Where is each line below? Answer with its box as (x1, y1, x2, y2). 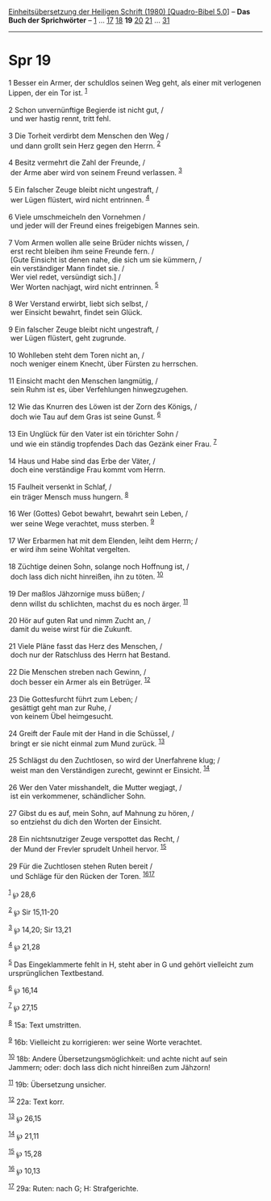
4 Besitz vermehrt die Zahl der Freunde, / (8, 157, 145, 168)
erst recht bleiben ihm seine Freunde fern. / (10, 246, 155, 256)
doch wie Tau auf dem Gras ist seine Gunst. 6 (10, 411, 161, 421)
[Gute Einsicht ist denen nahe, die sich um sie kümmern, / (10, 254, 202, 265)
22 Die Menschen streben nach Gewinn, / (8, 667, 147, 677)
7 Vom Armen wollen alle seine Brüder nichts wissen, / (8, 237, 190, 247)
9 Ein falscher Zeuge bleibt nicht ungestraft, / (8, 324, 159, 334)
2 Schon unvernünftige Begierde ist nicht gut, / (8, 105, 164, 115)
